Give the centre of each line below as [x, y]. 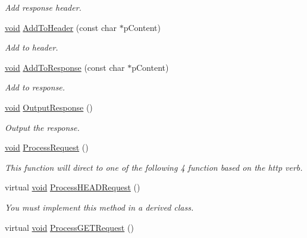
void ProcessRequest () [47, 147]
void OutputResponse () [49, 107]
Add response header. [43, 7]
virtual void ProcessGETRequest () [69, 227]
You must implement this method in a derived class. [99, 207]
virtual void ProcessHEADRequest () [73, 187]
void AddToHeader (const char [61, 27]
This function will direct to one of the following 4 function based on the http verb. [154, 167]
